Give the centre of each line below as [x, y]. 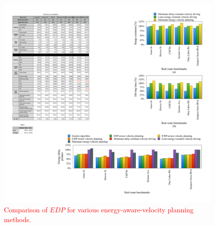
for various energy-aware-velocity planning [130, 210]
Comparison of [26, 210]
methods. [18, 219]
